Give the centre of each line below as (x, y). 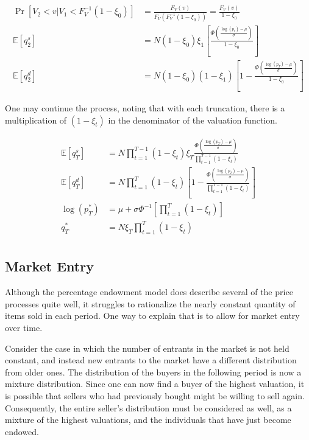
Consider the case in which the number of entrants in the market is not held (147, 348)
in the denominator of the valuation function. (193, 120)
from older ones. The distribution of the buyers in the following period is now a (153, 372)
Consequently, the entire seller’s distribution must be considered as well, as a (148, 407)
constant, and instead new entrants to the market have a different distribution (151, 360)
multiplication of (36, 120)
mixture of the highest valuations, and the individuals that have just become (148, 420)
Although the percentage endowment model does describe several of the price (149, 292)
